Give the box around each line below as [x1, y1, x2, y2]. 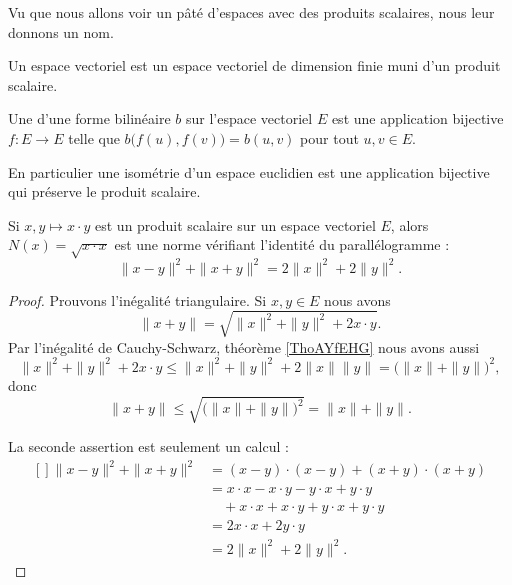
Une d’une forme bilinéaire [8, 108, 171, 129]
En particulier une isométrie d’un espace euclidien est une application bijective [8, 161, 490, 182]
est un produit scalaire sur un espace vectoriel [95, 214, 376, 235]
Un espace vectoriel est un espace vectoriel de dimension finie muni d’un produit [8, 55, 501, 76]
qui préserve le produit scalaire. [8, 181, 201, 202]
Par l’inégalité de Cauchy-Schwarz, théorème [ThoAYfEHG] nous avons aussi [8, 336, 480, 357]
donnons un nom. [8, 21, 114, 42]
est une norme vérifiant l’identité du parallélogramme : [114, 234, 450, 255]
